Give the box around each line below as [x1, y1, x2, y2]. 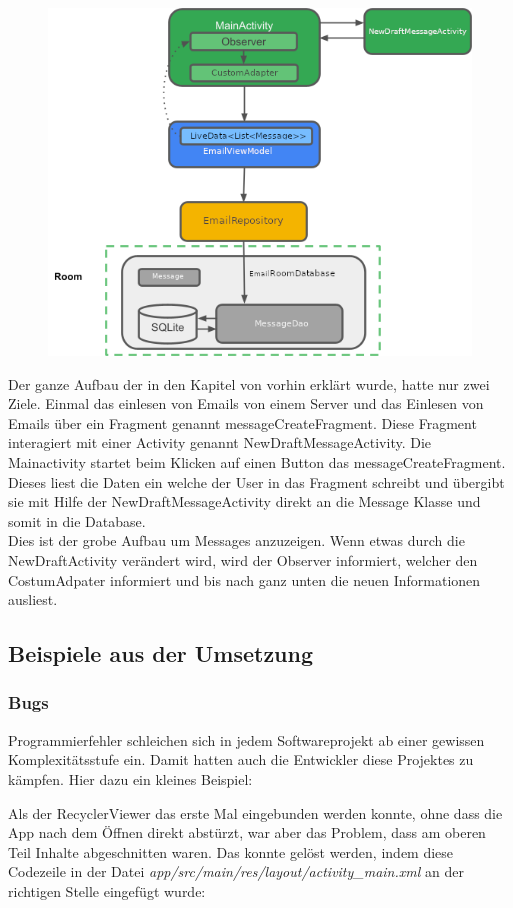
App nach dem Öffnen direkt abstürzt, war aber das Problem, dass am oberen [8, 822, 486, 843]
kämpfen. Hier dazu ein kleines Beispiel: [8, 768, 253, 789]
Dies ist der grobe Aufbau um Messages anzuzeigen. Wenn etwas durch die [8, 530, 465, 551]
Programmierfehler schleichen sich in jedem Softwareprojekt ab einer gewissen [8, 729, 485, 750]
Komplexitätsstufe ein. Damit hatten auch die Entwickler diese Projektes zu [8, 749, 474, 770]
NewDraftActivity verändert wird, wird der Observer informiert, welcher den [8, 549, 478, 570]
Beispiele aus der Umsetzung [8, 638, 314, 669]
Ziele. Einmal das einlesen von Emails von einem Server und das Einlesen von [8, 393, 484, 414]
